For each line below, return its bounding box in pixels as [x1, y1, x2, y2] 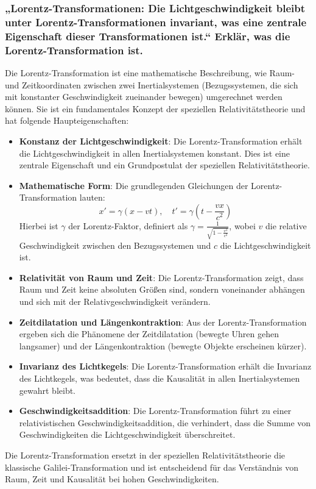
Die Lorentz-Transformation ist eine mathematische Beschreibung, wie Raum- [5, 66, 295, 79]
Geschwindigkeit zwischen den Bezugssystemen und [19, 238, 211, 251]
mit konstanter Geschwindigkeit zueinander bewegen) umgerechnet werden [5, 90, 283, 103]
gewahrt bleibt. [19, 384, 76, 396]
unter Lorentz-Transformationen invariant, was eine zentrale [5, 14, 307, 29]
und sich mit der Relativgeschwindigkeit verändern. [19, 295, 211, 307]
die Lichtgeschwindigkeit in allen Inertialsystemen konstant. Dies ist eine [19, 146, 290, 159]
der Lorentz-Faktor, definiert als [68, 219, 188, 232]
